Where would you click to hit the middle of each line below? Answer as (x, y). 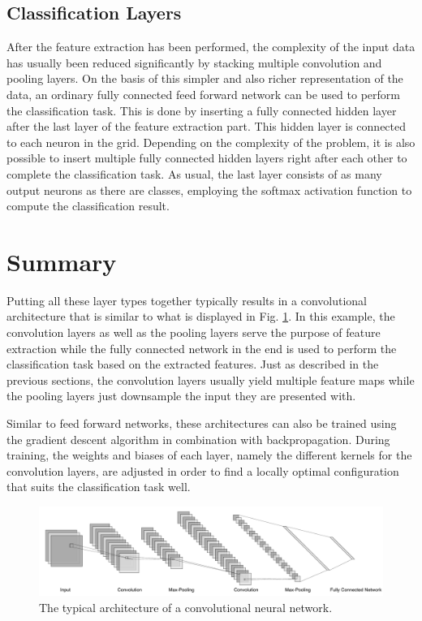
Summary (62, 261)
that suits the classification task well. (99, 487)
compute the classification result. (88, 206)
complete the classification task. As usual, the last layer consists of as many (194, 173)
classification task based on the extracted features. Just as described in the (193, 364)
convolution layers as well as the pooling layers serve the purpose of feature (194, 332)
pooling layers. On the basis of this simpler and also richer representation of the (205, 78)
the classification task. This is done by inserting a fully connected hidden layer (202, 110)
